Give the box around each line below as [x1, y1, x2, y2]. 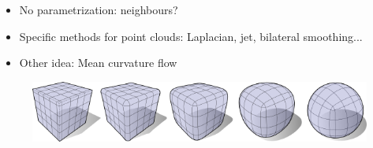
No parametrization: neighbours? [19, 2, 178, 17]
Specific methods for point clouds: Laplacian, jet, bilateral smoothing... [19, 28, 363, 44]
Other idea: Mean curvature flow [19, 54, 177, 71]
